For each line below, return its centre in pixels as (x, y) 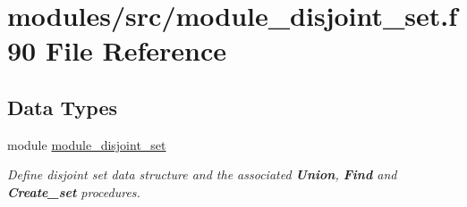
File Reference (136, 50)
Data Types (62, 107)
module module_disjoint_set (87, 144)
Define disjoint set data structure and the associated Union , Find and (202, 174)
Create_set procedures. (74, 191)
